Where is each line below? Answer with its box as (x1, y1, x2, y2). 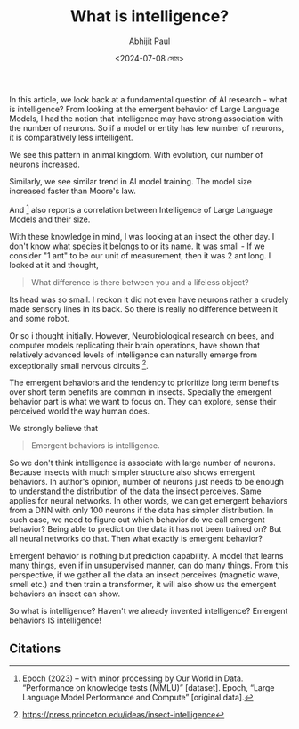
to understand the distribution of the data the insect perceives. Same (9, 486, 262, 496)
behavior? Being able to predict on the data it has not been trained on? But (9, 524, 282, 535)
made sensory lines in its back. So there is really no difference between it (9, 303, 279, 314)
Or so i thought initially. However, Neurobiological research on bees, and (9, 330, 275, 340)
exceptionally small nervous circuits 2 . (9, 358, 149, 371)
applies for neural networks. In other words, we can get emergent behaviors (9, 496, 288, 506)
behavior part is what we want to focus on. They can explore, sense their (9, 397, 277, 407)
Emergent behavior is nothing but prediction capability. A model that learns (9, 551, 284, 561)
